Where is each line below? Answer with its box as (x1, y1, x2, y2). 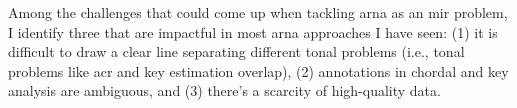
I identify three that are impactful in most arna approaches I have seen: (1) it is (8, 21, 498, 42)
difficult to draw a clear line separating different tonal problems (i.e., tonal (8, 41, 465, 62)
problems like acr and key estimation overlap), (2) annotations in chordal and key (8, 60, 509, 81)
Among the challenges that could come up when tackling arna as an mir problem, (8, 2, 508, 22)
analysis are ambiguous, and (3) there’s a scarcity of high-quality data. (8, 80, 441, 101)
